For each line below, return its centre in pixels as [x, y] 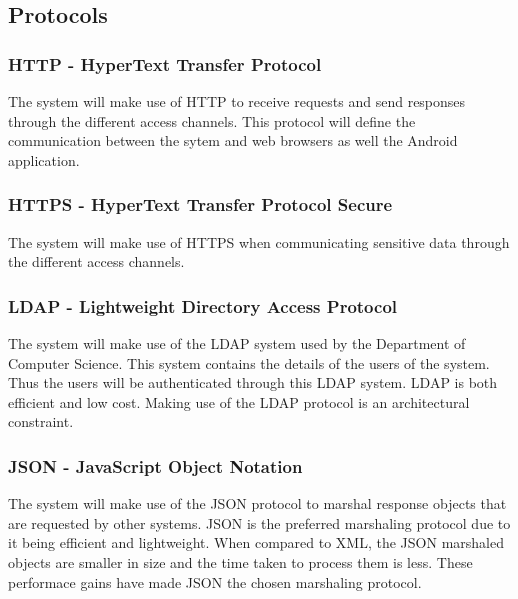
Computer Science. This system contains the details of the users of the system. [249, 362]
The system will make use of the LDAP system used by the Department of [237, 343]
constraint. [41, 421]
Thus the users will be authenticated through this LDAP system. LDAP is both [253, 382]
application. [44, 159]
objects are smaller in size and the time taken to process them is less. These [240, 561]
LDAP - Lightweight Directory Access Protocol [203, 305]
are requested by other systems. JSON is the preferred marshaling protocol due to [259, 522]
